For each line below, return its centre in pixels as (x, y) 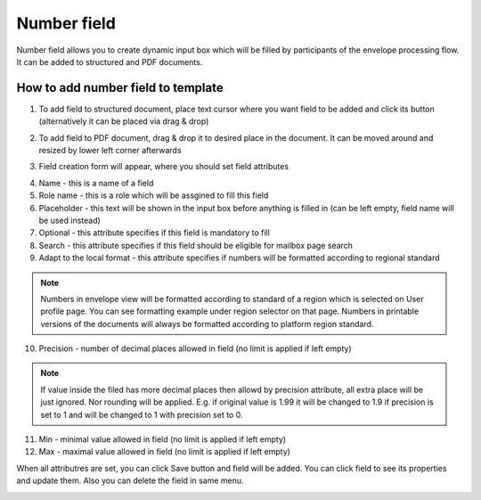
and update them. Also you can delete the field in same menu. (130, 480)
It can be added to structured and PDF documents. (110, 61)
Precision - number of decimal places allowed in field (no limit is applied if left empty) (195, 348)
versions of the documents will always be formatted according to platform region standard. (207, 324)
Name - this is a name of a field (96, 183)
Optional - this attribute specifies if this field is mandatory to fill (155, 233)
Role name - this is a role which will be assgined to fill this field (154, 195)
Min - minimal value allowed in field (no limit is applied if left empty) (163, 439)
